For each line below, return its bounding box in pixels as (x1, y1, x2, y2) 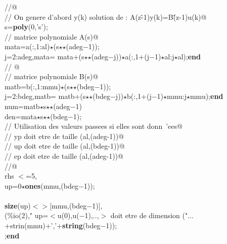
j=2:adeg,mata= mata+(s (5, 51, 84, 61)
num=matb (5, 100, 40, 111)
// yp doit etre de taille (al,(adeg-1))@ (5, 130, 124, 141)
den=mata (5, 111, 37, 121)
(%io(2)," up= (5, 210, 49, 221)
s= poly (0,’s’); (5, 21, 48, 32)
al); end (177, 51, 201, 61)
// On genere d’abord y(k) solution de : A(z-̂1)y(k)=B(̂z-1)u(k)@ (5, 11, 207, 22)
